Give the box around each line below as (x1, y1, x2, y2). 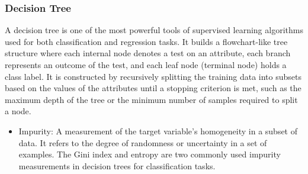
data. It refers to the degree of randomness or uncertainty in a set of (18, 136, 267, 149)
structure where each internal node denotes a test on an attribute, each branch (5, 47, 291, 59)
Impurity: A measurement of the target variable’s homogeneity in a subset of (18, 124, 298, 137)
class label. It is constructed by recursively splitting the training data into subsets (5, 70, 301, 82)
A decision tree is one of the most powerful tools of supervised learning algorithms (5, 24, 303, 36)
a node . (5, 105, 31, 117)
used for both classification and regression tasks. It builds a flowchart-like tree (5, 35, 288, 47)
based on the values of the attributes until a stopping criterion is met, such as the (5, 82, 301, 94)
